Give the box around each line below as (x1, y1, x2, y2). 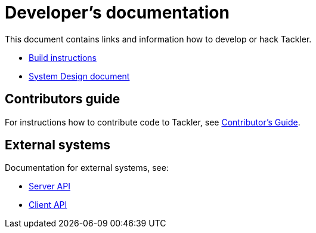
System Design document (29, 70, 130, 81)
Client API (29, 200, 67, 210)
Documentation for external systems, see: (5, 163, 169, 173)
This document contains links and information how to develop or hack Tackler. (5, 33, 312, 44)
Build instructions (29, 52, 97, 63)
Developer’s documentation (5, 2, 230, 23)
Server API (29, 181, 70, 192)
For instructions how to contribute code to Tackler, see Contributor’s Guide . (5, 116, 300, 127)
